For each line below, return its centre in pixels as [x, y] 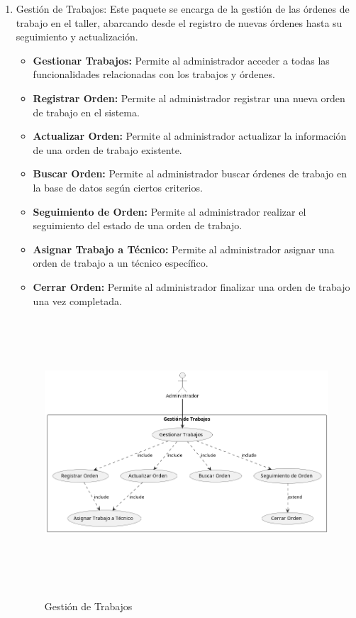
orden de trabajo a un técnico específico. [121, 263]
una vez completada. [77, 300]
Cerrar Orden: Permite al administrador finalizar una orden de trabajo [191, 286]
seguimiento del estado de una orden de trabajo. [138, 225]
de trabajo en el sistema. [86, 112]
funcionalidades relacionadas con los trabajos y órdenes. [154, 74]
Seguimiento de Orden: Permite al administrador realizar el [169, 211]
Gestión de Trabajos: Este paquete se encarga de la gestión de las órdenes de [183, 9]
